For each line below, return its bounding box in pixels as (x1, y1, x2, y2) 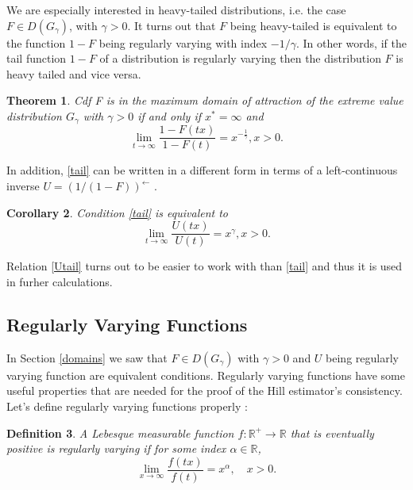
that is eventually (290, 424, 374, 441)
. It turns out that (127, 17, 216, 33)
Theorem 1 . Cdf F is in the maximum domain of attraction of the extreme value (6, 92, 403, 109)
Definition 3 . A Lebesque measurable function (6, 424, 234, 441)
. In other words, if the (295, 34, 407, 51)
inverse (6, 178, 40, 194)
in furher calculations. (6, 273, 113, 289)
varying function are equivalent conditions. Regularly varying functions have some (6, 366, 405, 383)
